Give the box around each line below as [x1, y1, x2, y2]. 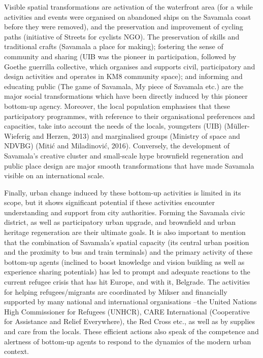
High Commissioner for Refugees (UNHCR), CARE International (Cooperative [4, 306, 250, 316]
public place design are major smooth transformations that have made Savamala [4, 160, 254, 171]
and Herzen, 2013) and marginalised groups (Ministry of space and [32, 130, 240, 141]
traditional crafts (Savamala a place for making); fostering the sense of [4, 41, 223, 52]
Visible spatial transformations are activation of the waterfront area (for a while [4, 2, 253, 12]
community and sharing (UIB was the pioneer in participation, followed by [4, 51, 237, 61]
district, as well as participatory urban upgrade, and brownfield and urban [4, 217, 236, 227]
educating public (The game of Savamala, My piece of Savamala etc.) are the [4, 81, 244, 91]
